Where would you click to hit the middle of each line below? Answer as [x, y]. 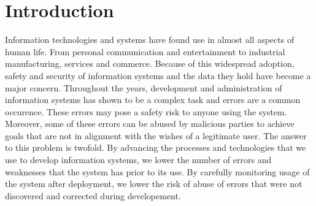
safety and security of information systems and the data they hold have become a [158, 75]
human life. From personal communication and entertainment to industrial [145, 51]
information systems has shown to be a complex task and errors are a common [153, 100]
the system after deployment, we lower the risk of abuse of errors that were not [154, 184]
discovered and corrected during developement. [93, 195]
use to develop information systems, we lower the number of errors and [138, 160]
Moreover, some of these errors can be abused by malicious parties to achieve [150, 124]
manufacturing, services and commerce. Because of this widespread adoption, [150, 63]
